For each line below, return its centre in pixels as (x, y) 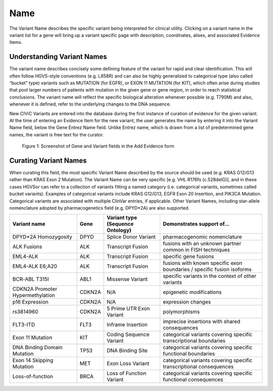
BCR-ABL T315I (31, 279)
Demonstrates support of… (196, 224)
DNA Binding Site (127, 351)
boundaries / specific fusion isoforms (207, 269)
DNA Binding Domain (37, 348)
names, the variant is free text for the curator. (56, 134)
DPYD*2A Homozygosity (42, 237)
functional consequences (193, 380)
